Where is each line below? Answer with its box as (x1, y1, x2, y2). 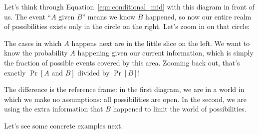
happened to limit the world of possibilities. (113, 103, 247, 114)
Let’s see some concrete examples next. (4, 120, 123, 130)
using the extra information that (4, 103, 103, 114)
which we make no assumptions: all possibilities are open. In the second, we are (4, 93, 247, 104)
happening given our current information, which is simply (77, 47, 254, 58)
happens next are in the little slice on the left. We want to (71, 37, 250, 48)
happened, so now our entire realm (145, 11, 252, 21)
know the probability (4, 47, 68, 58)
